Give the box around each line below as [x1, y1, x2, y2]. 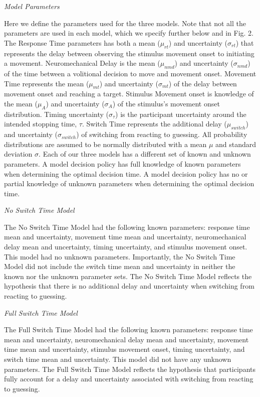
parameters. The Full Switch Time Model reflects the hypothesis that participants [4, 363, 256, 374]
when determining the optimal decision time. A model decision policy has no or [4, 168, 248, 179]
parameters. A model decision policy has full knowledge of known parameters [4, 158, 241, 169]
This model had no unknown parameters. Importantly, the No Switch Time [4, 251, 235, 261]
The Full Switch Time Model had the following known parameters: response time [4, 324, 253, 335]
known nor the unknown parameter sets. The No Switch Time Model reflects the [4, 271, 252, 281]
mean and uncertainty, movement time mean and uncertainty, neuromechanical [4, 231, 246, 242]
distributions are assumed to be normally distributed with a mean [4, 139, 207, 149]
